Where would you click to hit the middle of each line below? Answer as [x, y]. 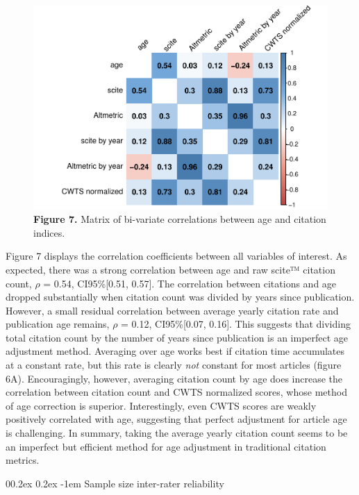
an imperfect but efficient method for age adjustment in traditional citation [166, 446]
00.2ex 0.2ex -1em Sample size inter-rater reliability [115, 483]
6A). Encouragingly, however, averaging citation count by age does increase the [174, 378]
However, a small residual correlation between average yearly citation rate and [172, 310]
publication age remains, [58, 324]
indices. [49, 232]
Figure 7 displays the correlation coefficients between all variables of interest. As [176, 256]
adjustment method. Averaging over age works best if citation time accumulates [175, 351]
